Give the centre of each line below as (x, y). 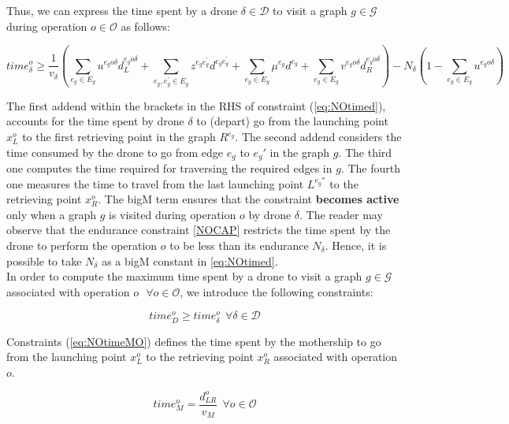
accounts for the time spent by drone (95, 121)
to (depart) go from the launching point (292, 121)
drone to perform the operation (82, 245)
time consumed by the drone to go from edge (115, 152)
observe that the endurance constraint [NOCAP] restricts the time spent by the (199, 230)
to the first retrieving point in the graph (119, 136)
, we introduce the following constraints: (277, 291)
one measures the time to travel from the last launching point (155, 183)
